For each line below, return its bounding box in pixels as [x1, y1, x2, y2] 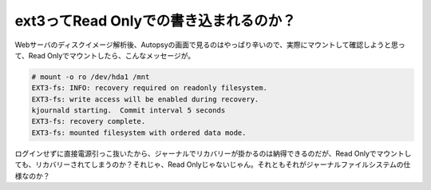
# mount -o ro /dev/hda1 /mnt [31, 72, 150, 81]
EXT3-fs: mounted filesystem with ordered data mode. [31, 128, 247, 137]
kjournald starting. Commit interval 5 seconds [31, 106, 226, 115]
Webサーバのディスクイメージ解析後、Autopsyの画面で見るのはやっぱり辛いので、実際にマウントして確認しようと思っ [14, 40, 406, 49]
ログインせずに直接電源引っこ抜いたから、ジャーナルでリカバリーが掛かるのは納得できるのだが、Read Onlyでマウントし [14, 148, 412, 158]
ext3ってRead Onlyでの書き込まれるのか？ [14, 12, 296, 30]
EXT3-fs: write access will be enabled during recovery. [31, 94, 259, 104]
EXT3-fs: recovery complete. [31, 117, 146, 126]
